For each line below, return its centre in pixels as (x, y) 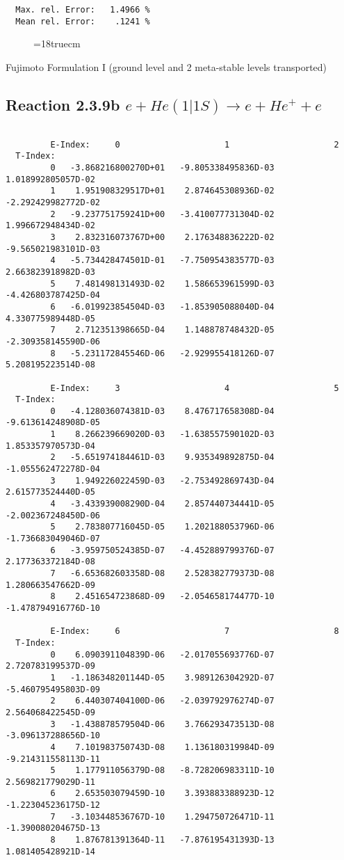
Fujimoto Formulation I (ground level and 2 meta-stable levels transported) (166, 66)
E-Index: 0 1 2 (195, 144)
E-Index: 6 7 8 (195, 631)
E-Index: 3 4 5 (195, 388)
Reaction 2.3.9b (63, 104)
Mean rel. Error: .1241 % (83, 21)
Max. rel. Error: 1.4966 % (83, 10)
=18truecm (57, 43)
